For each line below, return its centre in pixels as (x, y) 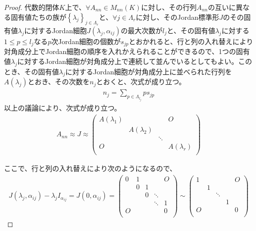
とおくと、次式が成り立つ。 (141, 82)
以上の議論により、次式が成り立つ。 (63, 108)
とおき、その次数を (58, 82)
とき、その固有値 (32, 71)
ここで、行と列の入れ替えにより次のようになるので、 (90, 168)
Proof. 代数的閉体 (32, 7)
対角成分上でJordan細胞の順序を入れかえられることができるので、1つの (120, 51)
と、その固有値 (191, 30)
